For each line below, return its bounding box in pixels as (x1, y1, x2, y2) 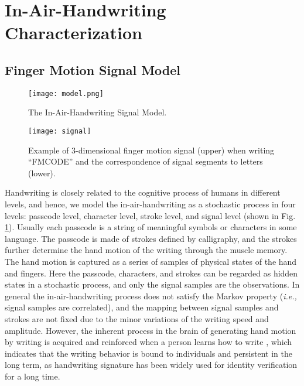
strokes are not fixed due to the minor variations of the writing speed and (5, 312, 269, 324)
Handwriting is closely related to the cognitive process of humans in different (5, 186, 281, 199)
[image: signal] (28, 127, 91, 136)
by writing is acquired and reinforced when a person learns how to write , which (5, 336, 292, 348)
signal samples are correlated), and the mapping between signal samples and (5, 301, 279, 313)
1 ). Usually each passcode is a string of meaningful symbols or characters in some (5, 221, 297, 233)
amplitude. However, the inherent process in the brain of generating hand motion (5, 324, 296, 336)
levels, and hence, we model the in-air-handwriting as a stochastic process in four (5, 198, 296, 210)
